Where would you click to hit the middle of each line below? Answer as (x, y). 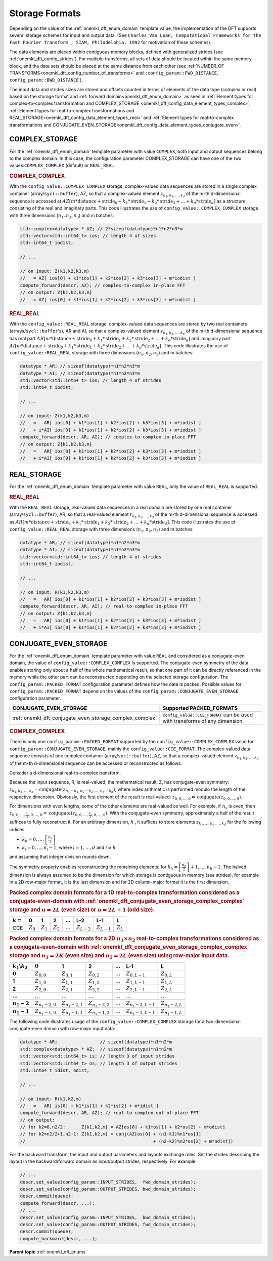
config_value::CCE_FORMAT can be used (208, 715)
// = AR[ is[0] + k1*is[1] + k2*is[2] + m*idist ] (89, 1106)
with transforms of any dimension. (203, 721)
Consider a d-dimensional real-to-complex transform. (65, 772)
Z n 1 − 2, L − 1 (141, 1004)
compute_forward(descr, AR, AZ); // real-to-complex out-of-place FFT (109, 1113)
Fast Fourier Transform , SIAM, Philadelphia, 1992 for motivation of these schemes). (110, 43)
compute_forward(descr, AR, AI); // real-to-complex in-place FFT (104, 606)
